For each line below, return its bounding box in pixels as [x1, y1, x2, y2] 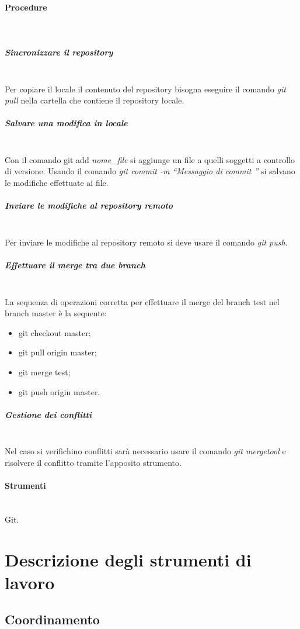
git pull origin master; [18, 346, 97, 358]
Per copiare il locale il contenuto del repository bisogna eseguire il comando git [5, 82, 286, 95]
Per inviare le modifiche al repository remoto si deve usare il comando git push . [5, 236, 288, 248]
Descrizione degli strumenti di [5, 547, 252, 571]
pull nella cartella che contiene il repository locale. [5, 94, 184, 106]
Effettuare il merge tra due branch [5, 259, 145, 271]
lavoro [5, 570, 55, 594]
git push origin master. [18, 385, 100, 398]
